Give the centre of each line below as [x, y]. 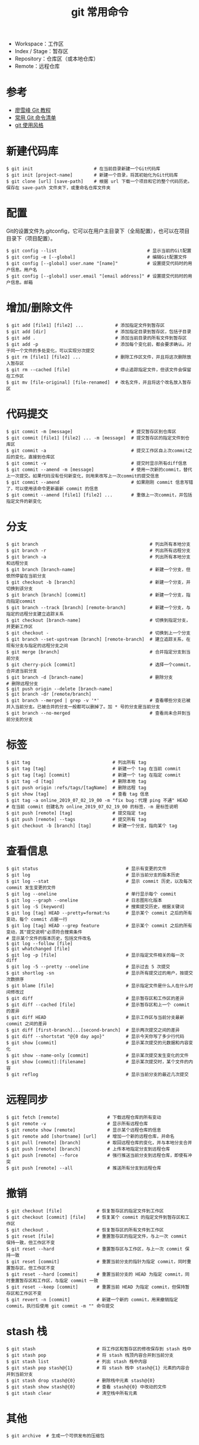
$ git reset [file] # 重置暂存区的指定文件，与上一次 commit [97, 1236]
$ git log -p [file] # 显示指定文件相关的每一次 [95, 955]
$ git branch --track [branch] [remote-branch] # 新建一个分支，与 [99, 607]
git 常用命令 [100, 12]
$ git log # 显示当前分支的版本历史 [93, 875]
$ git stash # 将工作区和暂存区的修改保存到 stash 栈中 [99, 1349]
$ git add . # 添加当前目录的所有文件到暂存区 [97, 338]
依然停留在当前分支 [26, 576]
